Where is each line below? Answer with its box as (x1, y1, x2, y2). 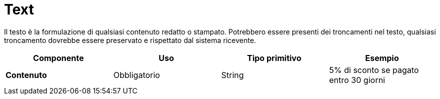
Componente (33, 52, 84, 63)
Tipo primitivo (247, 52, 302, 63)
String (221, 69, 244, 80)
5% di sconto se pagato (329, 64, 419, 75)
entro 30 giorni (329, 74, 385, 85)
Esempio (365, 52, 399, 63)
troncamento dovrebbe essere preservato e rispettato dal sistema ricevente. (4, 35, 256, 44)
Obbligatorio (113, 69, 160, 80)
